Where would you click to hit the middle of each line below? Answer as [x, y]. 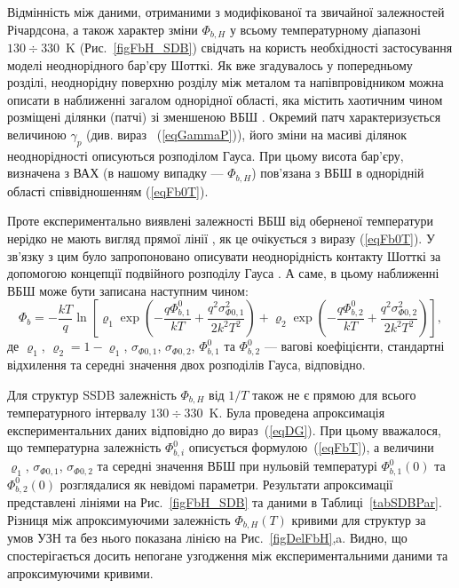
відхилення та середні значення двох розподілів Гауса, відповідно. [186, 365]
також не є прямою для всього [334, 394]
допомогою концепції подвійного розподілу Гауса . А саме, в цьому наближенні [223, 273]
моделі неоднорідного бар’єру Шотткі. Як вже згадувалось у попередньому [210, 64]
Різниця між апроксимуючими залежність [119, 520]
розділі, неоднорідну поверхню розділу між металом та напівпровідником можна [226, 82]
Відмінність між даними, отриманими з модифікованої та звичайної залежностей [226, 12]
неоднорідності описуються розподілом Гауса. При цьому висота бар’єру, [206, 155]
